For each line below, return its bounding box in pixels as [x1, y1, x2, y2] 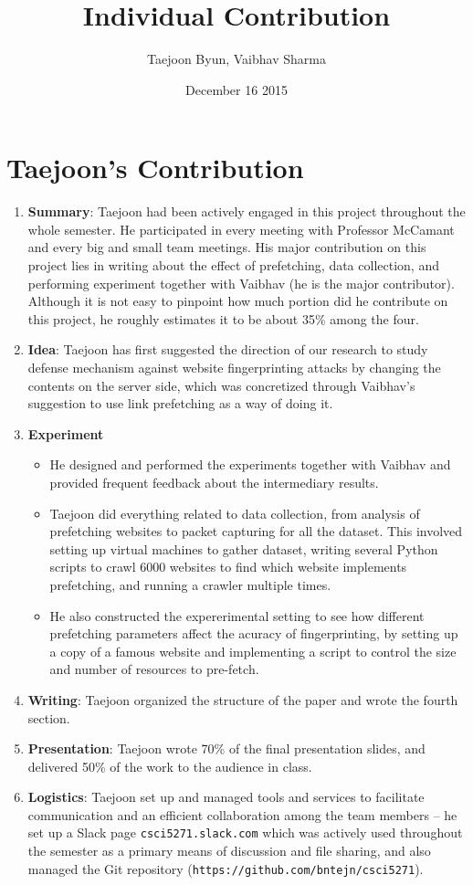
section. [27, 708, 70, 727]
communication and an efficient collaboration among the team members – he [27, 805, 457, 824]
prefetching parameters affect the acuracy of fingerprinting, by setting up [49, 624, 458, 643]
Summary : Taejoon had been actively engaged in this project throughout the [27, 202, 466, 221]
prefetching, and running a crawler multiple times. [49, 574, 331, 594]
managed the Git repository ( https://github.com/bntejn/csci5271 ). [27, 859, 424, 878]
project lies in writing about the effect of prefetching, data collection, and [27, 256, 439, 275]
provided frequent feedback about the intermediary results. [49, 472, 379, 491]
